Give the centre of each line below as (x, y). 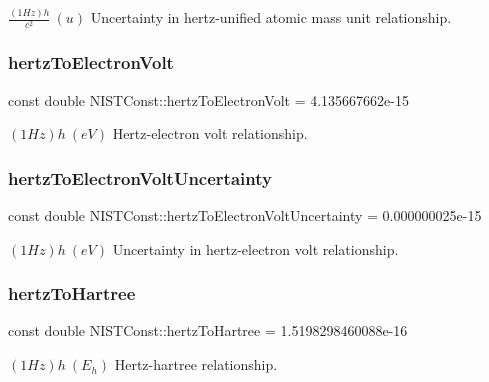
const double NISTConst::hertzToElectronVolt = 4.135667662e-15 (209, 99)
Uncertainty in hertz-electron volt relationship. (255, 248)
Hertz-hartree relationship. (196, 364)
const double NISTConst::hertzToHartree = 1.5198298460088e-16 (208, 330)
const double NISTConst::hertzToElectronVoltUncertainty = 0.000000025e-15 (245, 215)
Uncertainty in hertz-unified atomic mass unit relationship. (271, 17)
